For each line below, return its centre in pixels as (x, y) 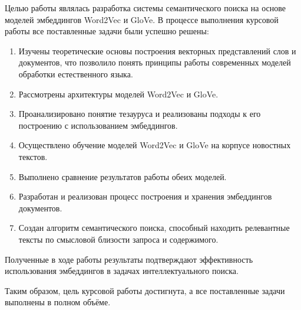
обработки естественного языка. (76, 74)
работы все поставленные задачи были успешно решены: (107, 31)
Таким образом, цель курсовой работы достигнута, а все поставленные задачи (145, 290)
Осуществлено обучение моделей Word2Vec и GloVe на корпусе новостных (155, 145)
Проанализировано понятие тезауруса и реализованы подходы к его (140, 114)
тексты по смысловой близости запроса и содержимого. (118, 239)
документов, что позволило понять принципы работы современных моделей (155, 62)
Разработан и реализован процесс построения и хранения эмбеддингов (145, 196)
